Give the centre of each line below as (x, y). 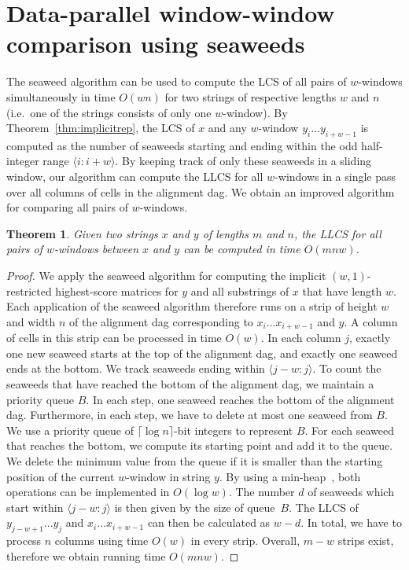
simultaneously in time (61, 96)
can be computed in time (242, 249)
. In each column (301, 338)
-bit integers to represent (234, 430)
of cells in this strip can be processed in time (114, 338)
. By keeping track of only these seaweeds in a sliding (243, 161)
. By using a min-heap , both (290, 476)
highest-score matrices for (117, 291)
